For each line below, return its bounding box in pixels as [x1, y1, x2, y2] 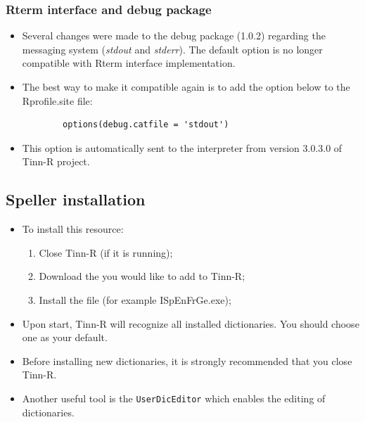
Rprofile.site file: [22, 93, 93, 108]
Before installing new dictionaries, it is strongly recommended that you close [22, 353, 352, 368]
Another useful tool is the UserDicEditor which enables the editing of [22, 390, 326, 405]
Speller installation [6, 188, 146, 210]
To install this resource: [22, 222, 124, 236]
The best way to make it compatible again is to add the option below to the [22, 79, 350, 94]
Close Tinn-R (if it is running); [39, 245, 173, 260]
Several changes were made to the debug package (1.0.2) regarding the [22, 28, 326, 43]
